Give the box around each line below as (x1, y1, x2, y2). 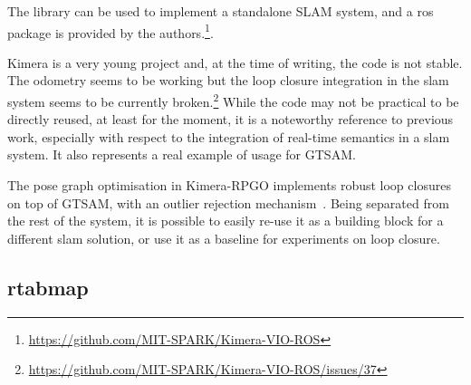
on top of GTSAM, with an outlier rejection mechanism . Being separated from (7, 193, 449, 212)
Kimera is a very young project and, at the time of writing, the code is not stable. (7, 53, 463, 72)
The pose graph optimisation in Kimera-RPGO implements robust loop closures (7, 176, 451, 195)
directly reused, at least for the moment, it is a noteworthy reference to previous (7, 110, 454, 129)
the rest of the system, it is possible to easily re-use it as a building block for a (7, 211, 444, 230)
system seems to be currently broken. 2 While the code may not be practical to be (7, 90, 459, 111)
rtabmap (7, 273, 89, 301)
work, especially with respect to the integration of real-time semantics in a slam (7, 127, 450, 146)
